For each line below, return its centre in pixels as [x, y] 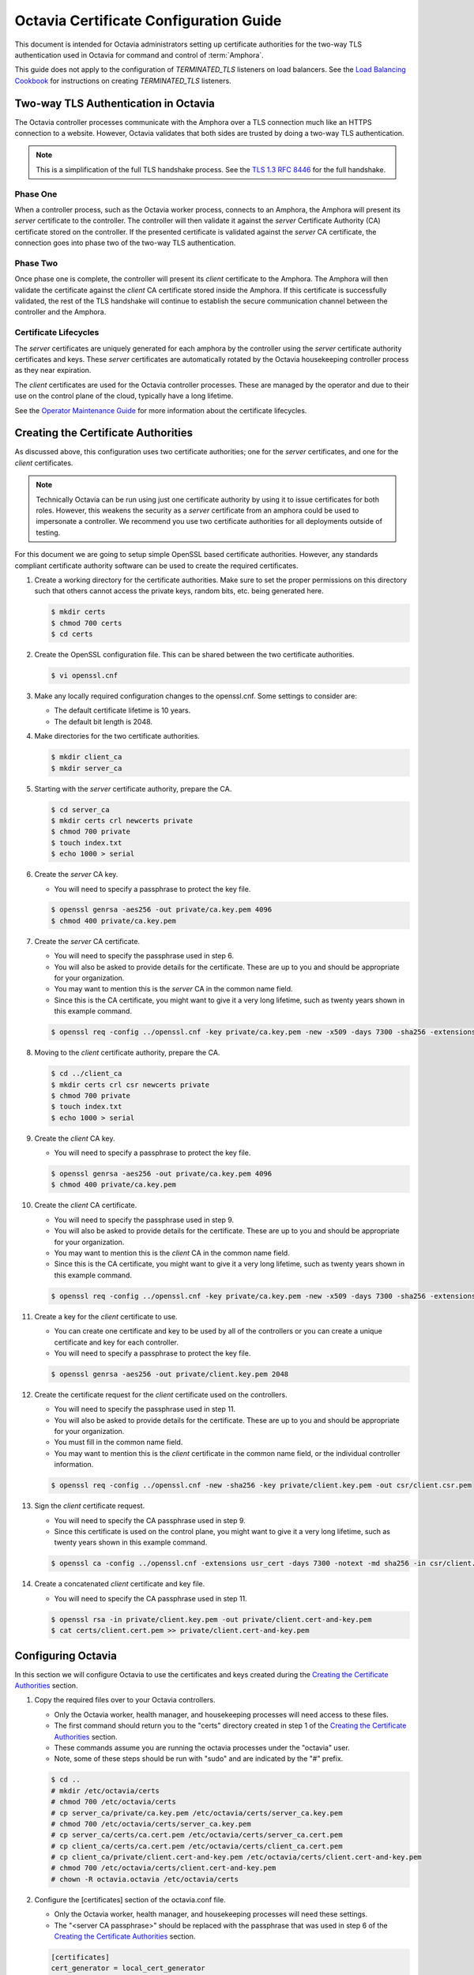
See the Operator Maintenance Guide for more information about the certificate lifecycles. [161, 410]
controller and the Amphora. [60, 312]
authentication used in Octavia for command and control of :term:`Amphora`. [139, 55]
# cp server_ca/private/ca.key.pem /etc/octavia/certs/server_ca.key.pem [197, 1813]
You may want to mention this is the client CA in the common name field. [172, 1253]
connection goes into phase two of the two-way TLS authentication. [125, 243]
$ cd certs [72, 634]
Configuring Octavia [66, 1655]
